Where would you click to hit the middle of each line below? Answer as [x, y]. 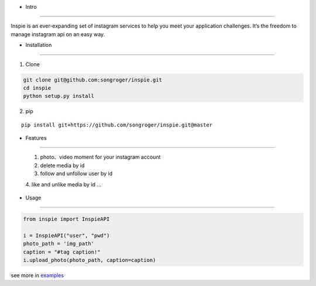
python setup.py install [59, 96]
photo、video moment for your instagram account [100, 157]
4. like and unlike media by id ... [63, 184]
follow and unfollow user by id [76, 173]
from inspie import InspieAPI [66, 219]
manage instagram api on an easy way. [58, 34]
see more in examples [37, 275]
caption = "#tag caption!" [62, 252]
